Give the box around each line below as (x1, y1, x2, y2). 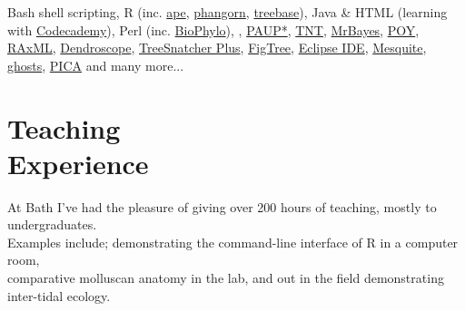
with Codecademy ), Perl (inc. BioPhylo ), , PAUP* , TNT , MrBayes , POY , (7, 20, 420, 39)
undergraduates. (7, 215, 97, 234)
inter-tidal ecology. (7, 286, 111, 305)
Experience (7, 144, 149, 181)
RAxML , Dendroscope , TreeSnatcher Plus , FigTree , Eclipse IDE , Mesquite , (7, 38, 427, 57)
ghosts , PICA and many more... (7, 55, 184, 74)
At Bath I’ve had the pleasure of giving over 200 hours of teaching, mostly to (7, 197, 437, 216)
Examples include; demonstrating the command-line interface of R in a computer (7, 232, 459, 251)
